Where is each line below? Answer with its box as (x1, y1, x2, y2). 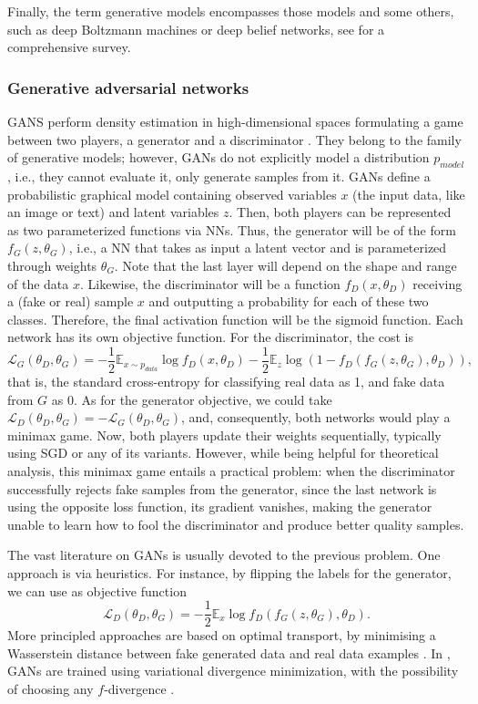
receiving (412, 274, 463, 293)
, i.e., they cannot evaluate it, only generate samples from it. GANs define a (7, 166, 431, 185)
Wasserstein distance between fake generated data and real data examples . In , (7, 643, 451, 662)
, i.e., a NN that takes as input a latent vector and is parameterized (68, 238, 447, 257)
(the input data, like (352, 184, 465, 203)
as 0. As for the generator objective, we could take (51, 389, 332, 409)
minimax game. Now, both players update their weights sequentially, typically (7, 425, 442, 444)
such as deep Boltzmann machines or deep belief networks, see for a (7, 19, 385, 38)
